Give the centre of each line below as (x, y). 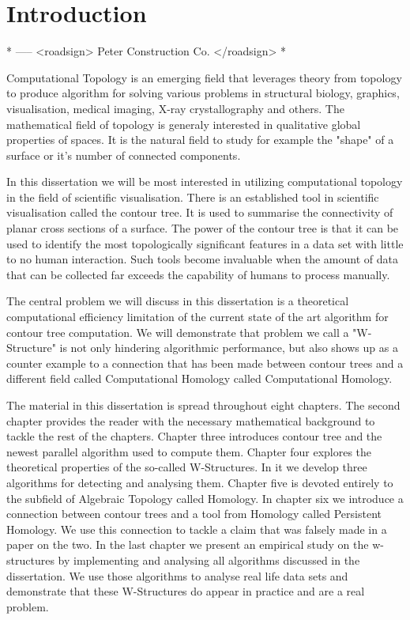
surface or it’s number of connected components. (124, 155)
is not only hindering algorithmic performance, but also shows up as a (229, 348)
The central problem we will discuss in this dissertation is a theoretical (178, 301)
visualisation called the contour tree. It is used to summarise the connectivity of (200, 212)
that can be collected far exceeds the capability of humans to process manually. (198, 274)
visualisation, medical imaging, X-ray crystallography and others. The (175, 108)
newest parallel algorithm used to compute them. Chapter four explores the (189, 451)
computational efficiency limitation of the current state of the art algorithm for (197, 317)
